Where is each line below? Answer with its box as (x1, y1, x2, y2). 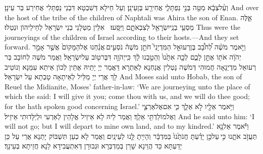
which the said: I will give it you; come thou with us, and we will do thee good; (5, 91, 250, 101)
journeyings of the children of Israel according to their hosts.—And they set (5, 31, 239, 42)
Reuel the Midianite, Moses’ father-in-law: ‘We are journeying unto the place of (5, 81, 250, 91)
